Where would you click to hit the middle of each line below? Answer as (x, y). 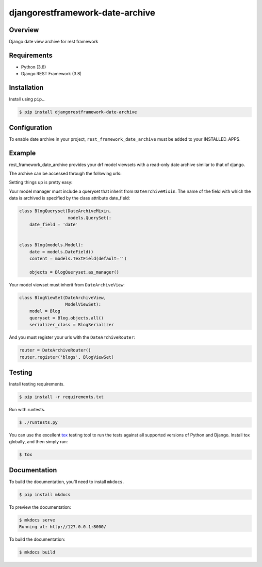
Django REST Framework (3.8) (51, 74)
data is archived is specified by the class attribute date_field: (70, 198)
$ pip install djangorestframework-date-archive (78, 112)
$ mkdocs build (37, 552)
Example (22, 153)
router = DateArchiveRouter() (55, 350)
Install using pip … (27, 99)
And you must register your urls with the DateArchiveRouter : (72, 337)
